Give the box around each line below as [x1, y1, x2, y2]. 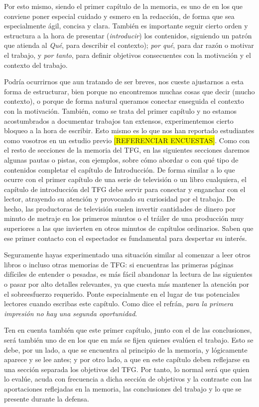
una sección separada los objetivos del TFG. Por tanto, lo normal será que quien [4, 364, 250, 374]
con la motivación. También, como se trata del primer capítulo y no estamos [4, 105, 237, 116]
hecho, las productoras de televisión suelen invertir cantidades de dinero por [4, 203, 236, 213]
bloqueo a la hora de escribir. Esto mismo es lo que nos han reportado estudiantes [4, 125, 255, 136]
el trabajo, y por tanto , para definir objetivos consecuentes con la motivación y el [4, 49, 251, 60]
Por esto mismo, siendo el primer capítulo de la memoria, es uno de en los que [4, 1, 243, 11]
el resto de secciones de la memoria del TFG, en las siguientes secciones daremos [4, 145, 250, 155]
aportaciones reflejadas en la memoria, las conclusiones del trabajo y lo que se [4, 383, 242, 394]
